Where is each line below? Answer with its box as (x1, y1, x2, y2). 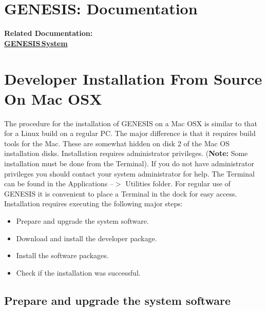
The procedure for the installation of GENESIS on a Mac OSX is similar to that (4, 118, 257, 128)
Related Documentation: (4, 28, 93, 38)
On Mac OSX (4, 88, 102, 109)
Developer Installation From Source (4, 68, 262, 89)
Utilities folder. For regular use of (125, 178, 231, 189)
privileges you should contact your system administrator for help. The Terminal (4, 168, 255, 179)
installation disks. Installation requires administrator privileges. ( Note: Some (4, 148, 248, 159)
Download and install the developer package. (16, 232, 157, 243)
